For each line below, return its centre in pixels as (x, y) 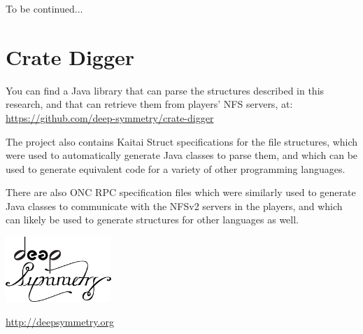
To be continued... (44, 8)
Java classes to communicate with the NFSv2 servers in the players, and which (174, 206)
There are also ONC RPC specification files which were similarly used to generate (181, 192)
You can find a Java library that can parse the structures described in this (165, 90)
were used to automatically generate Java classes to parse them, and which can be (182, 155)
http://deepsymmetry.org (60, 321)
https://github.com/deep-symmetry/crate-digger (110, 117)
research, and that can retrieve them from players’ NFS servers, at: (149, 104)
